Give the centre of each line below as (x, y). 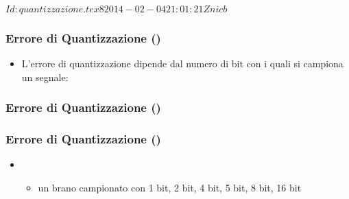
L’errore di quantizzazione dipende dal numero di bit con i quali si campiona (182, 63)
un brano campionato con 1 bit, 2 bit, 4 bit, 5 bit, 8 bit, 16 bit (170, 188)
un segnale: (45, 77)
